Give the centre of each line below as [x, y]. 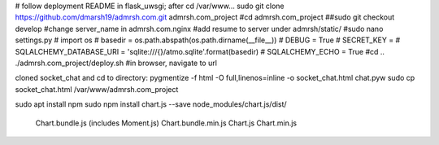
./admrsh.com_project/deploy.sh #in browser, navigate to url [116, 63]
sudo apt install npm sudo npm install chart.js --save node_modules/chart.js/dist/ [151, 104]
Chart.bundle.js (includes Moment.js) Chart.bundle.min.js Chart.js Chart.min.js [166, 123]
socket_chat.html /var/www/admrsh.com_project [97, 89]
